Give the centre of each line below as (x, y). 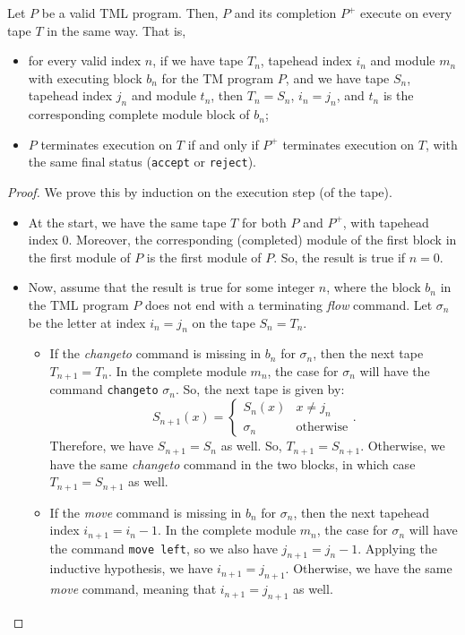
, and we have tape (337, 77)
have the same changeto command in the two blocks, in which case (232, 463)
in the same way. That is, (116, 30)
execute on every (406, 13)
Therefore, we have (102, 446)
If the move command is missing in (146, 512)
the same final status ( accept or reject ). (142, 162)
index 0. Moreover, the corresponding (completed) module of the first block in (242, 240)
